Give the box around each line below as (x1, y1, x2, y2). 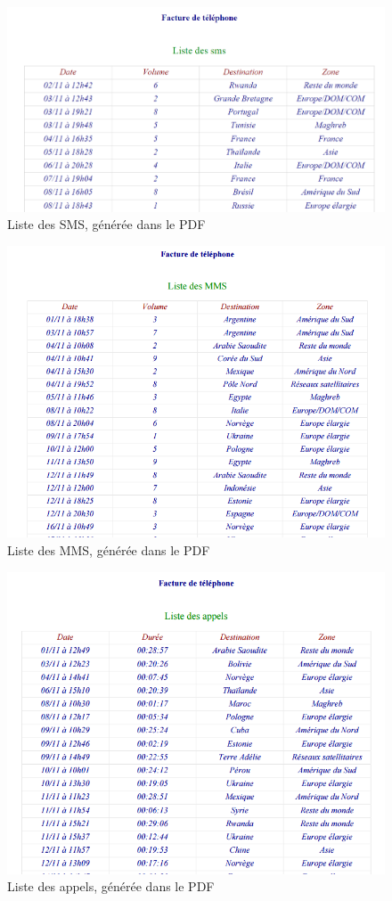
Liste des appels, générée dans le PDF (7, 877, 215, 896)
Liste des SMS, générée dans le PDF (7, 215, 206, 233)
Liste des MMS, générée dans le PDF (7, 540, 210, 559)
